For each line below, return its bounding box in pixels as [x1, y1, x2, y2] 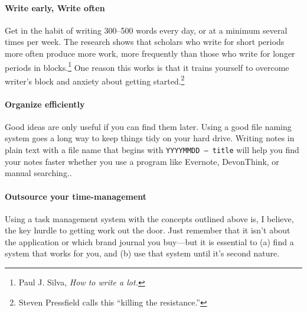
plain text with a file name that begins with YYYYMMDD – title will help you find [5, 144, 299, 156]
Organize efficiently [5, 97, 85, 110]
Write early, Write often [5, 1, 105, 14]
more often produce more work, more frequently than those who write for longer [5, 47, 295, 59]
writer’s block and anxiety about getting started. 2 [5, 73, 185, 87]
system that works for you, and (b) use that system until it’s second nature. [5, 247, 280, 259]
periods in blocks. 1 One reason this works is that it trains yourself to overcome [5, 59, 289, 73]
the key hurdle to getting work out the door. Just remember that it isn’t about [5, 224, 290, 236]
